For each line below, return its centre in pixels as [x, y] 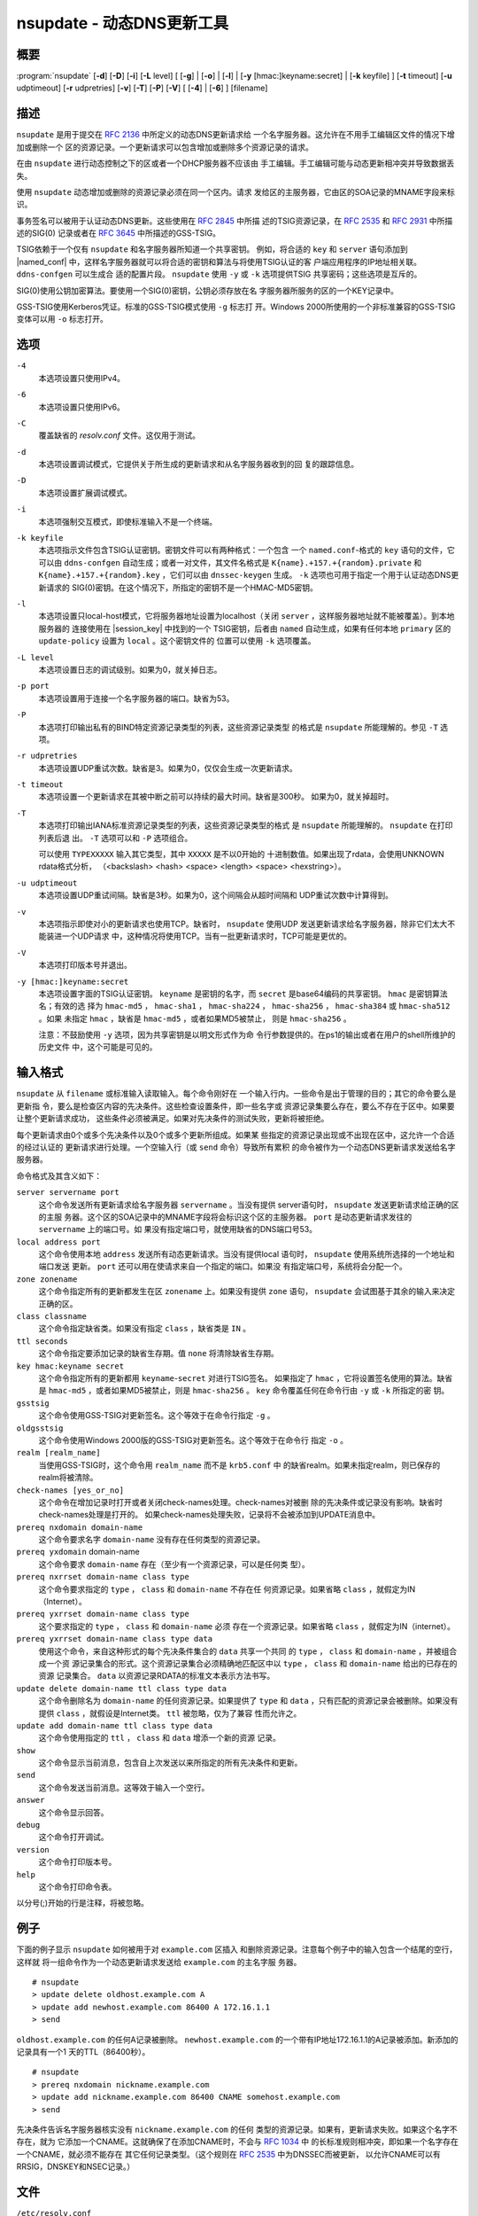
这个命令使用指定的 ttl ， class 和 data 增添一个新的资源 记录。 [159, 1738]
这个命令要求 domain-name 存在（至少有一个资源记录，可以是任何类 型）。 [174, 1564]
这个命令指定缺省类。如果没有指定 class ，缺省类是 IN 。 [145, 1329]
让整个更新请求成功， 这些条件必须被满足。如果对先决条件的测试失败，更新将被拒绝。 [173, 1119]
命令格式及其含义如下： [59, 1175]
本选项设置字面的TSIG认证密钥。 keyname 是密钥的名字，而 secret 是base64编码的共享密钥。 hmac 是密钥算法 [243, 994]
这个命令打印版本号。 [77, 1862]
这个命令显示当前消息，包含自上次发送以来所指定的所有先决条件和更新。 [170, 1763]
